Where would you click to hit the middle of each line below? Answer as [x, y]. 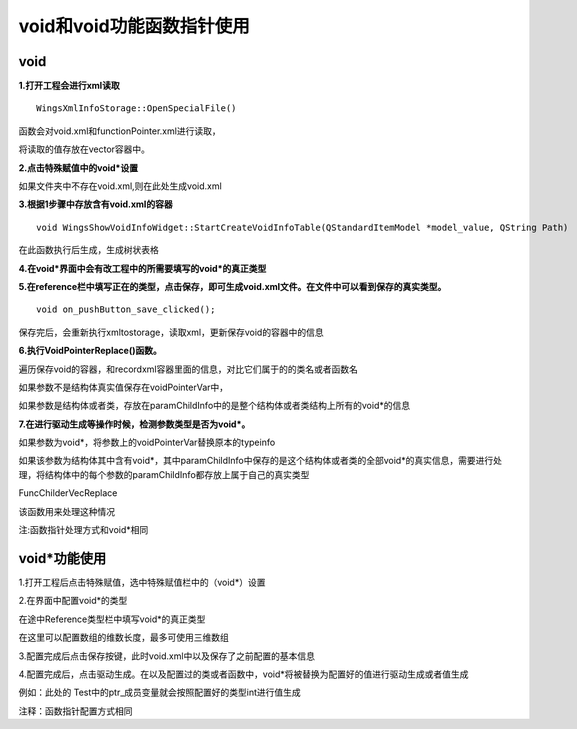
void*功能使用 [62, 558]
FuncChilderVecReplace [68, 493]
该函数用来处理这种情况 [66, 511]
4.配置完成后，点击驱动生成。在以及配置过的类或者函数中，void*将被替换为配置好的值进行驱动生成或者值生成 [243, 674]
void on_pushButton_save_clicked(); [126, 309]
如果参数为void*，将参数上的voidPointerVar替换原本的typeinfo [147, 442]
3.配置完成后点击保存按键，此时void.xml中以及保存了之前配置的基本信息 [166, 656]
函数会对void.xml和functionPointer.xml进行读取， [119, 131]
